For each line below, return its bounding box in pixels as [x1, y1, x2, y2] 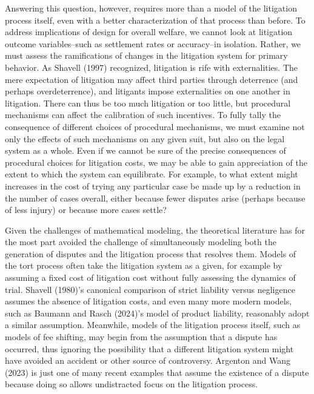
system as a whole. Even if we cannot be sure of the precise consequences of [5, 144, 286, 157]
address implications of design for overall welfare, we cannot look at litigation [5, 25, 293, 38]
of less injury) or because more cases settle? [5, 203, 167, 216]
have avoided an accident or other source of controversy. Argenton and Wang [5, 354, 290, 367]
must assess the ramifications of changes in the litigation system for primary [5, 49, 288, 62]
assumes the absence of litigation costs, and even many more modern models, [5, 295, 292, 307]
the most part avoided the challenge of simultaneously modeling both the [5, 235, 276, 248]
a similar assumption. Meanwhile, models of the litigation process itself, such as [5, 318, 301, 331]
